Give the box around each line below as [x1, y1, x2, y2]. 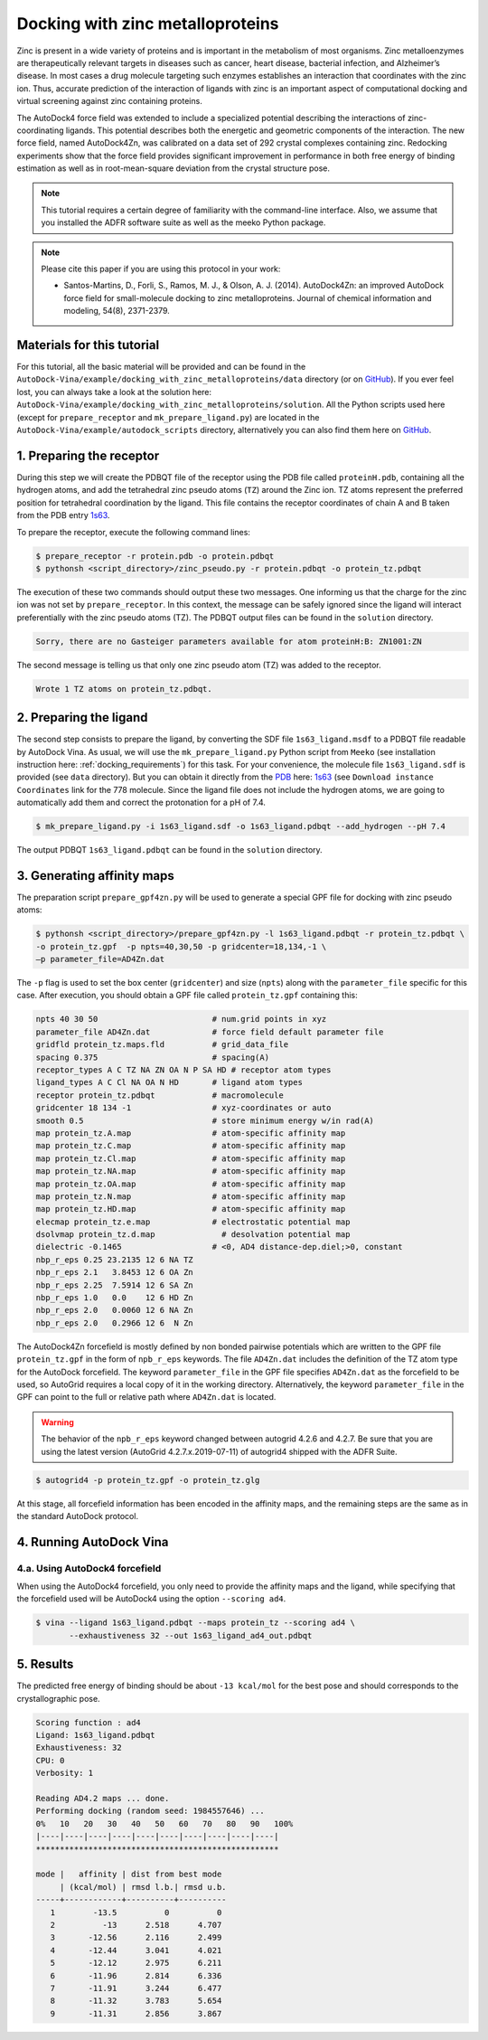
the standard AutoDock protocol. [16, 1510, 139, 1521]
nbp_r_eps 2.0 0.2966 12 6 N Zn [35, 1317, 193, 1328]
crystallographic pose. [16, 1693, 100, 1704]
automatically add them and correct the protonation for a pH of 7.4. [16, 797, 267, 808]
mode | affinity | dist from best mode [35, 1869, 222, 1880]
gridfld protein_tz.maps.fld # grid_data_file [35, 1040, 289, 1050]
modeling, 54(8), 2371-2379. [63, 306, 171, 316]
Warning [41, 1416, 74, 1428]
